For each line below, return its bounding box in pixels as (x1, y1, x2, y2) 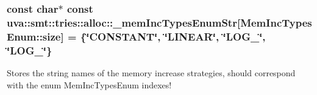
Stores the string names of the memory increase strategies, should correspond (7, 66, 296, 79)
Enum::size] (7, 28, 64, 44)
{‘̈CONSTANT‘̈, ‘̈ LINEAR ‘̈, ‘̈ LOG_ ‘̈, (80, 28, 266, 44)
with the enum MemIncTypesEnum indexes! (7, 78, 172, 91)
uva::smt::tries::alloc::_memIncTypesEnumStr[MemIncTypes (7, 15, 312, 30)
